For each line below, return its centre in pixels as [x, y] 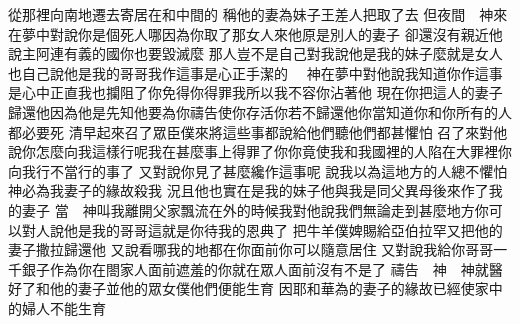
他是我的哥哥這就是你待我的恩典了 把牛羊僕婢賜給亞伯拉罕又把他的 [283, 229]
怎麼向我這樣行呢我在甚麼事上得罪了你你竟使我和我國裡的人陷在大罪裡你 [273, 151]
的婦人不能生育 [57, 307]
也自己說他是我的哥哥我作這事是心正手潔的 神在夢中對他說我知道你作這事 [255, 72]
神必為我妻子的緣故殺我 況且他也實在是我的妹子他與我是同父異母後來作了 [248, 190]
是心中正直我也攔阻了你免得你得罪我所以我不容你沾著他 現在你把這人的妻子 [255, 92]
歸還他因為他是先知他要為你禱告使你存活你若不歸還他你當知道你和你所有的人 [260, 111]
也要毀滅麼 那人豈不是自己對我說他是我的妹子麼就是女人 [318, 53]
